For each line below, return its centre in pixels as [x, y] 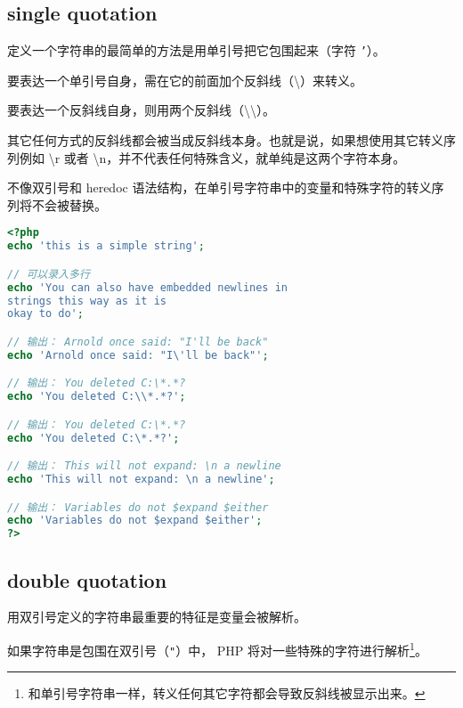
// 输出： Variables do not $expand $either [138, 507]
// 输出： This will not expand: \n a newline [144, 466]
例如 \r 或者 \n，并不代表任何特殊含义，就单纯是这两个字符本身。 [212, 157]
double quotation [87, 579]
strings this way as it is [87, 301]
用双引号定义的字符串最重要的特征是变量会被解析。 [157, 617]
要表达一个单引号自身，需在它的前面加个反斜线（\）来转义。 [185, 80]
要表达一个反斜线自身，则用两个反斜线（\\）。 [141, 110]
